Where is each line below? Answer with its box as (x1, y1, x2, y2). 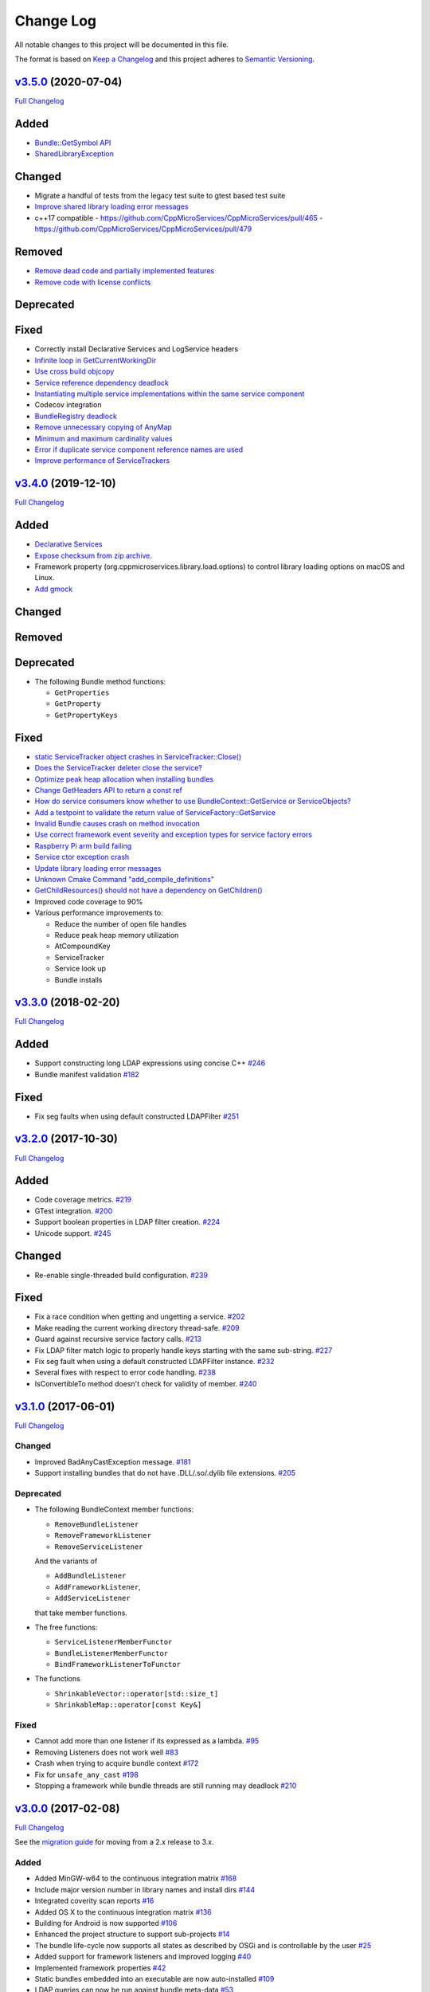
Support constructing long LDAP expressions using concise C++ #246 (34, 1058, 266, 1068)
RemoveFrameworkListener (54, 1531, 151, 1540)
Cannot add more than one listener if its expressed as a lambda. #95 (34, 1736, 260, 1746)
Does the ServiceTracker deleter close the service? (34, 763, 202, 773)
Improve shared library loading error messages (34, 202, 189, 211)
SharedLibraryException (34, 149, 115, 159)
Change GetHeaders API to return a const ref (34, 785, 182, 794)
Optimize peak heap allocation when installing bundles (34, 774, 214, 784)
